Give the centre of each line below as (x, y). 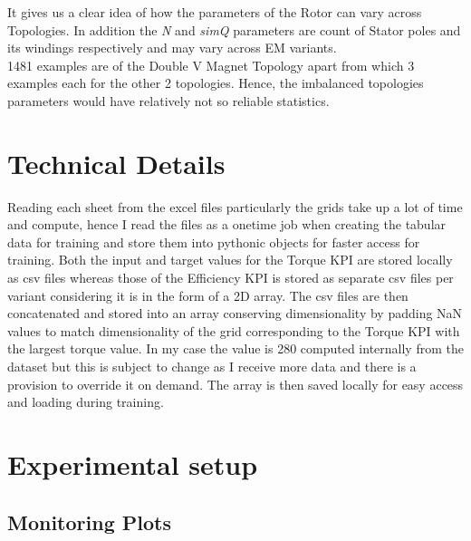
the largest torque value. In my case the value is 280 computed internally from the (235, 348)
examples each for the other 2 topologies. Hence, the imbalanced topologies (216, 83)
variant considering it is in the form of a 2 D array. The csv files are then (208, 295)
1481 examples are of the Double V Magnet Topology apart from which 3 (211, 65)
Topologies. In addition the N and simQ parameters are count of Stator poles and (234, 29)
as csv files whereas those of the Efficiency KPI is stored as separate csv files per (231, 278)
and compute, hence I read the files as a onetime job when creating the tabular (227, 224)
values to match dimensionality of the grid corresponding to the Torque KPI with (234, 330)
